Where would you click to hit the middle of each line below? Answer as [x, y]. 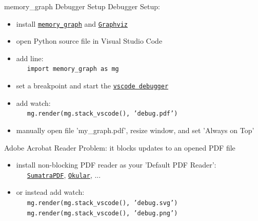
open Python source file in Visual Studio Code [89, 41]
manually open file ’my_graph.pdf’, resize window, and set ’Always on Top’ [135, 130]
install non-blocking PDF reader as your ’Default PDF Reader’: [116, 165]
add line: [30, 58]
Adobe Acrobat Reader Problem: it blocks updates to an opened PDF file [120, 147]
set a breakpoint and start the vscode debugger [92, 86]
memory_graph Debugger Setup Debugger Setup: [82, 6]
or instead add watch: [50, 192]
